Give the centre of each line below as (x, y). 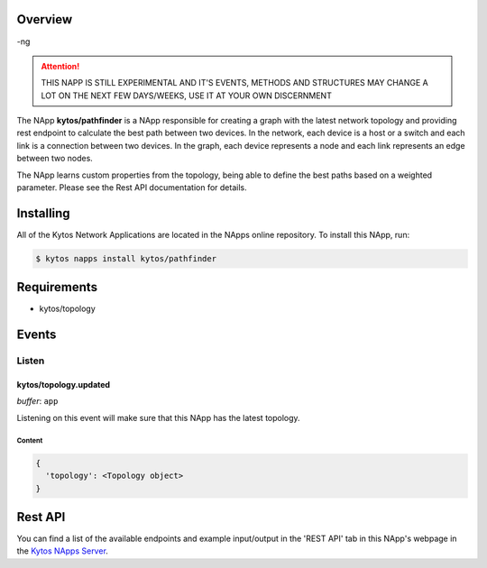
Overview (45, 19)
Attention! (60, 66)
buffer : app (37, 401)
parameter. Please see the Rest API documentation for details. (132, 188)
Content (30, 440)
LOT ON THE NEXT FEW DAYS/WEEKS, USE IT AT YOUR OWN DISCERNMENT (187, 96)
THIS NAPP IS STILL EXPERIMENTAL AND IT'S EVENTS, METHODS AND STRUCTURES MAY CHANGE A (234, 83)
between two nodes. (55, 159)
